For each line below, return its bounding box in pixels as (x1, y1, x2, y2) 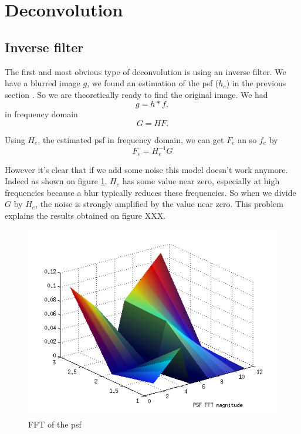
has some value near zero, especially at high (122, 175, 280, 187)
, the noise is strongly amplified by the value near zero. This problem (35, 198, 283, 210)
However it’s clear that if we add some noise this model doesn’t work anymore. (5, 163, 288, 175)
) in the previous (226, 77, 286, 89)
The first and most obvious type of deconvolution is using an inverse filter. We (5, 65, 286, 77)
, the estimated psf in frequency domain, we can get (38, 133, 224, 145)
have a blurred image (5, 77, 80, 89)
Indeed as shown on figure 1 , (5, 175, 107, 187)
